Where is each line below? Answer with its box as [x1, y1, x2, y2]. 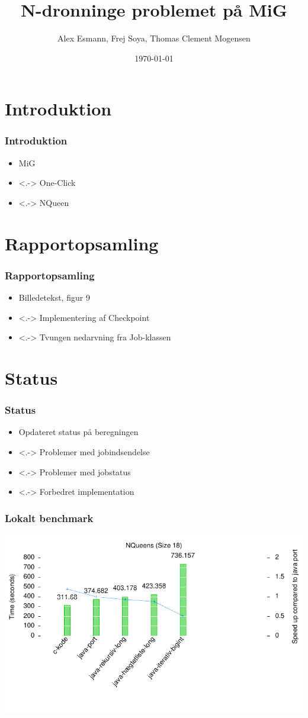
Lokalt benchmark [5, 510, 94, 525]
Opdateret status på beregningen [18, 426, 139, 438]
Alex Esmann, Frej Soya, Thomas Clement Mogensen [57, 32, 251, 44]
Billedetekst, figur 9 [18, 291, 90, 304]
